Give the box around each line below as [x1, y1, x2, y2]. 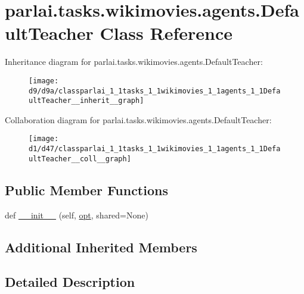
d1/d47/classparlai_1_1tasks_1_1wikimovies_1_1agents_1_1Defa [29, 145, 281, 154]
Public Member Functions [5, 180, 168, 199]
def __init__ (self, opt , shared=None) [5, 208, 148, 221]
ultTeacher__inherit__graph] [29, 96, 144, 105]
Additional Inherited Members [5, 237, 197, 256]
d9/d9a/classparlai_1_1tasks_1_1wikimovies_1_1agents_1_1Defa [29, 86, 281, 95]
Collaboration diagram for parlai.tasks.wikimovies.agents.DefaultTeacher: [5, 113, 272, 126]
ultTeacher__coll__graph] [29, 154, 131, 163]
